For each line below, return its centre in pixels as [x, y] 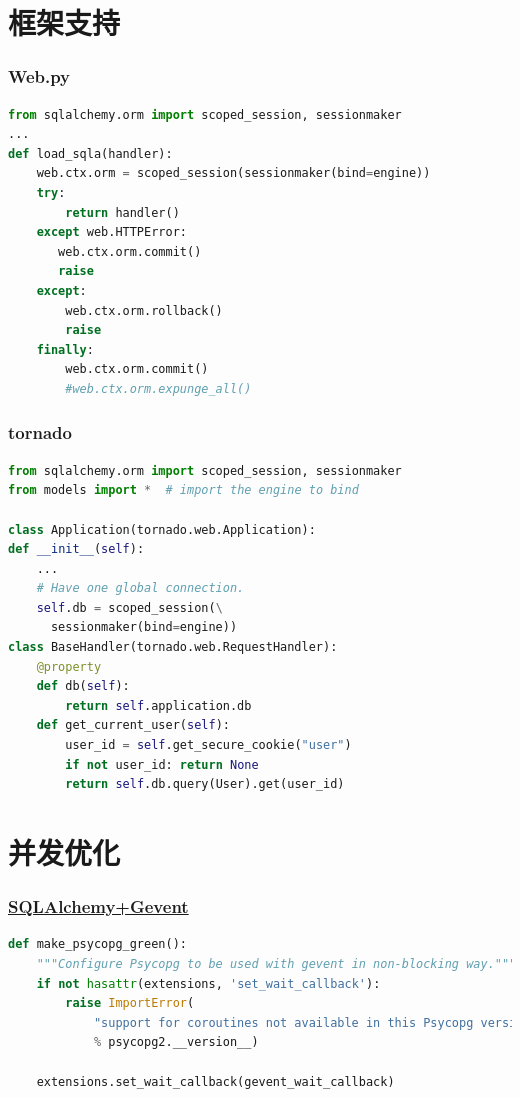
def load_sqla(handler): [90, 153]
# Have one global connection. [140, 588]
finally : [65, 349]
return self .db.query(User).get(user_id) [205, 784]
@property [69, 666]
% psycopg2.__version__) [176, 1042]
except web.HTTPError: [111, 232]
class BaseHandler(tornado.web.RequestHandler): [173, 647]
